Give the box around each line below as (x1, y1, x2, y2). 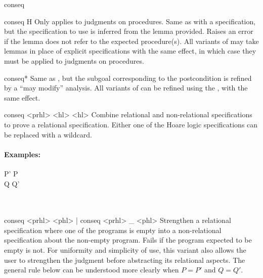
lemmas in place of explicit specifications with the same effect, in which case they (4, 45, 256, 56)
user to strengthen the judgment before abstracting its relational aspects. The (4, 254, 245, 265)
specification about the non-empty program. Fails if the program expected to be (4, 235, 252, 245)
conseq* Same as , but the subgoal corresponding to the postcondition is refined (4, 72, 252, 83)
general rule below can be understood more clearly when (4, 264, 179, 275)
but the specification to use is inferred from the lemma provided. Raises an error (4, 26, 253, 36)
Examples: (4, 149, 40, 159)
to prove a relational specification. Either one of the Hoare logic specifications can (4, 119, 258, 129)
